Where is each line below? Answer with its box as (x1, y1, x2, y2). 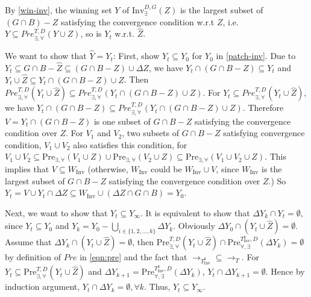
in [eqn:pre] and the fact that (80, 251, 187, 263)
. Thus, (144, 280, 171, 293)
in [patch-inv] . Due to (216, 49, 296, 62)
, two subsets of (122, 127, 180, 139)
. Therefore (242, 101, 284, 114)
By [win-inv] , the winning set (5, 4, 112, 16)
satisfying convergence (223, 127, 305, 139)
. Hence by (265, 265, 305, 278)
